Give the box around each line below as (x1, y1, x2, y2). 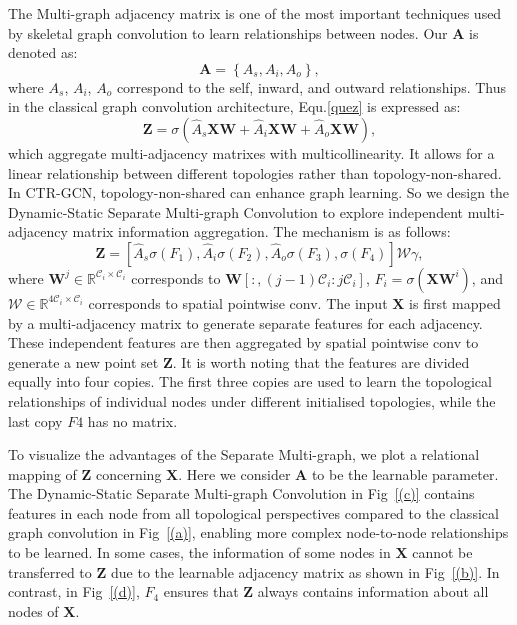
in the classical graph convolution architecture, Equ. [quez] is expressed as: (8, 96, 461, 117)
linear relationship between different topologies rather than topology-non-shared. (8, 162, 502, 183)
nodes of (8, 600, 59, 621)
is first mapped (409, 292, 501, 313)
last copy (8, 410, 63, 431)
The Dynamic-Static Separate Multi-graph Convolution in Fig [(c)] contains (8, 483, 475, 504)
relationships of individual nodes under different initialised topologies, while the (8, 390, 496, 411)
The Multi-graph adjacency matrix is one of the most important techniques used (8, 3, 502, 23)
